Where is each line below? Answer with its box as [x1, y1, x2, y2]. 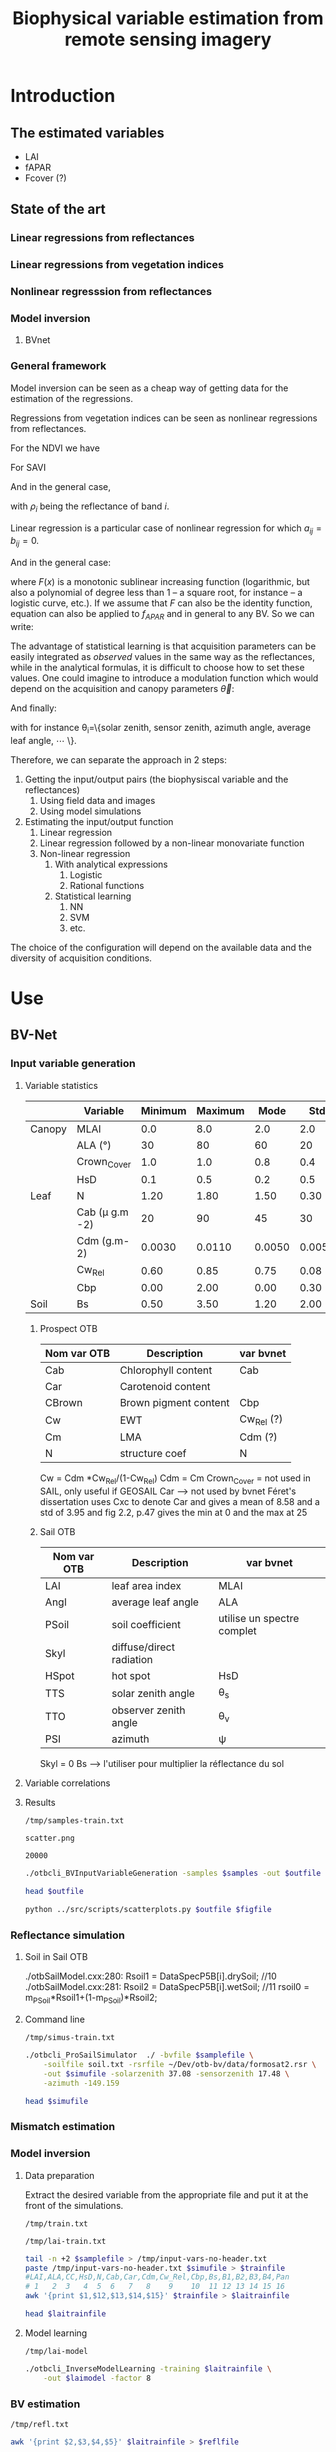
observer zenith [111, 1703, 186, 1717]
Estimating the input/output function [24, 815, 174, 827]
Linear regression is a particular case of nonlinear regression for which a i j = [10, 522, 323, 536]
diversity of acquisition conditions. [10, 952, 153, 964]
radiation [111, 1653, 153, 1667]
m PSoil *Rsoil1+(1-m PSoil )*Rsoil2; [24, 1992, 158, 2006]
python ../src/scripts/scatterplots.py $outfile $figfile [24, 1905, 272, 1915]
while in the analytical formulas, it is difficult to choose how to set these [10, 661, 305, 673]
